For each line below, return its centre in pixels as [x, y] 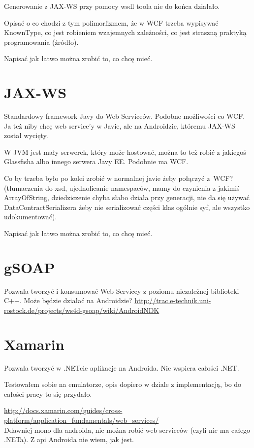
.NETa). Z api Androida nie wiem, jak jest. [69, 439]
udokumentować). [31, 217]
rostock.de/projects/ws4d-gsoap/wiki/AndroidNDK [82, 310]
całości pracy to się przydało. [48, 394]
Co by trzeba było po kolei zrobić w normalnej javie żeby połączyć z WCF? [119, 178]
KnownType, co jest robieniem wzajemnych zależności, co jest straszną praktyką [125, 32]
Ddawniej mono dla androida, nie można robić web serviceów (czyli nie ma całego [127, 430]
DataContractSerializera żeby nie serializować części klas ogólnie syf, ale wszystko [127, 207]
